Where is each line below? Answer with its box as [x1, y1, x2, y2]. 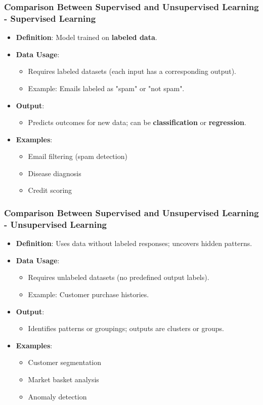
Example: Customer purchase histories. [28, 289, 149, 299]
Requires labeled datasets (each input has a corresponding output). [28, 66, 236, 76]
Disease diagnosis [28, 168, 81, 178]
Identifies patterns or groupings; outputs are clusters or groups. [28, 323, 224, 334]
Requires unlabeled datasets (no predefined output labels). [28, 272, 209, 282]
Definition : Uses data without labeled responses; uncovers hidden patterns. [16, 238, 252, 249]
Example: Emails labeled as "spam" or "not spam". [28, 83, 185, 93]
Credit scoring [28, 185, 72, 195]
